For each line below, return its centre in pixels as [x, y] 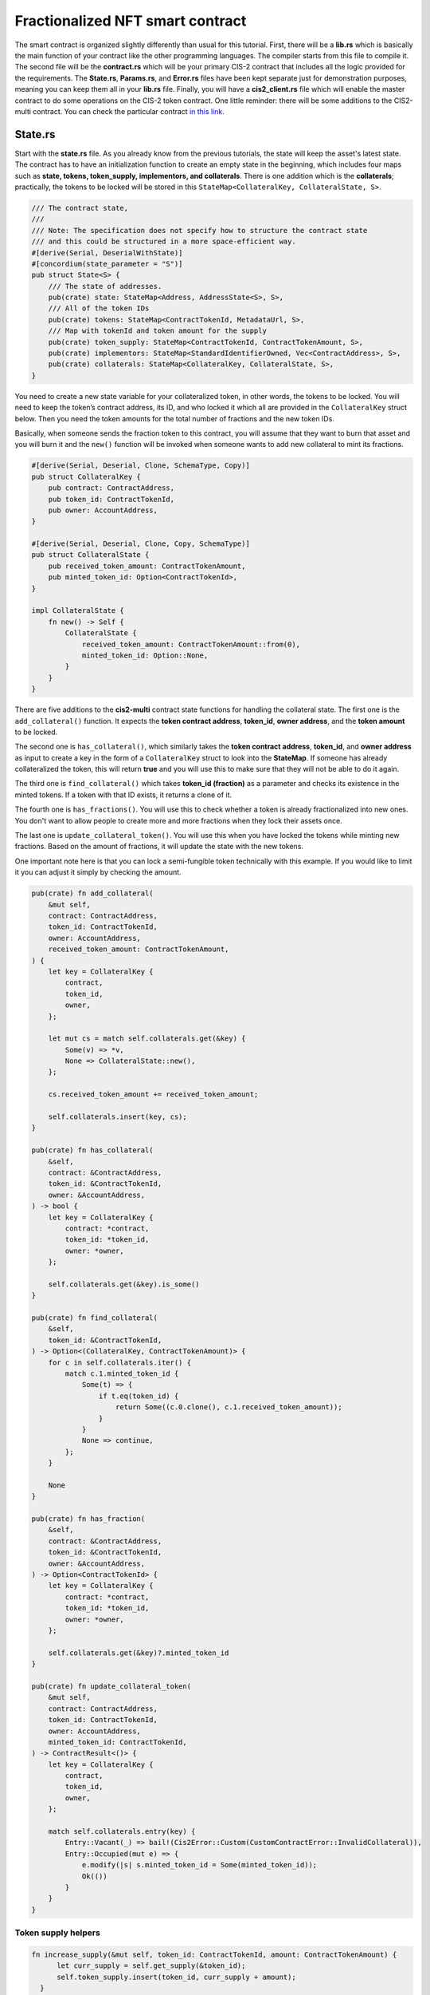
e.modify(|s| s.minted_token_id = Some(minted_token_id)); [199, 1865]
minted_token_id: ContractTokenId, [117, 1742]
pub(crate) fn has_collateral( [93, 1150]
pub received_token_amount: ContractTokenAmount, [147, 566]
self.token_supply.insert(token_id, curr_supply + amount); [176, 1977]
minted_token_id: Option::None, [145, 655]
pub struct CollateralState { [90, 555]
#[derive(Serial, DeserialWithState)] [107, 253]
